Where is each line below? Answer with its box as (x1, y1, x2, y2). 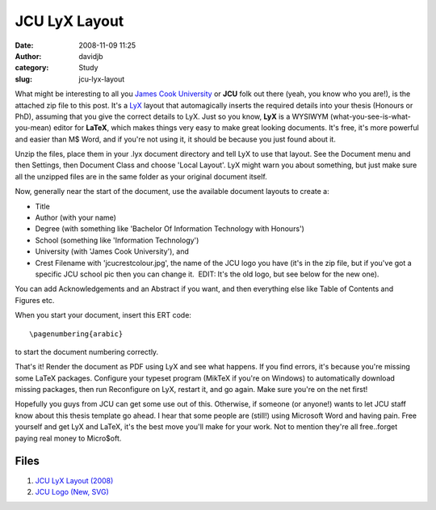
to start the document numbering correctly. (15, 347, 159, 356)
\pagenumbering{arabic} (29, 329, 124, 339)
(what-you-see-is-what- (329, 112, 411, 121)
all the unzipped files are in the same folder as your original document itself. (15, 171, 268, 181)
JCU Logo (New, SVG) (35, 487, 109, 496)
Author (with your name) (35, 213, 117, 222)
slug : (15, 74, 32, 84)
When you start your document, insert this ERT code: (15, 310, 191, 320)
